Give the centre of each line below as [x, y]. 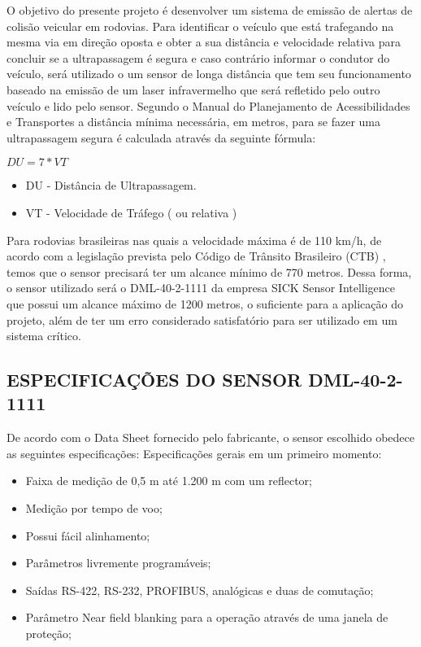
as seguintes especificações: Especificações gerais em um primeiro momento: [194, 453]
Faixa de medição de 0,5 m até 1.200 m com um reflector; [169, 481]
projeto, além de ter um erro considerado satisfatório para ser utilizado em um [202, 319]
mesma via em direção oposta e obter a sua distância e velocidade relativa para [204, 42]
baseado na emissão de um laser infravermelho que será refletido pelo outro [193, 89]
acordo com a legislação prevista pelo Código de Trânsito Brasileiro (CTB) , [196, 256]
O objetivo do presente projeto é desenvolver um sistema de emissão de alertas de [210, 10]
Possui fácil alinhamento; [88, 535]
